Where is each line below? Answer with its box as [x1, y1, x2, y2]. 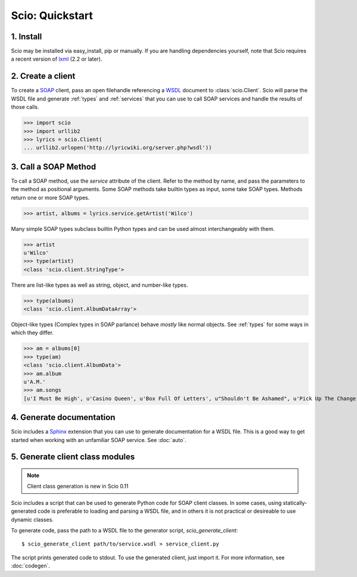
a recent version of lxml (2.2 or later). [11, 55, 102, 62]
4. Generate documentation [11, 412, 115, 422]
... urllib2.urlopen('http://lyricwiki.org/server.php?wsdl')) [23, 145, 212, 151]
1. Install [11, 32, 42, 42]
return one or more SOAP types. [11, 194, 90, 201]
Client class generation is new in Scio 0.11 [27, 482, 129, 490]
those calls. [11, 104, 39, 111]
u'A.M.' [23, 378, 46, 385]
